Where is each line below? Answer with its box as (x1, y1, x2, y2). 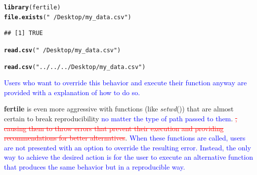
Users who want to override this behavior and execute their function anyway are (4, 77, 247, 88)
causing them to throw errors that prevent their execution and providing (4, 123, 224, 133)
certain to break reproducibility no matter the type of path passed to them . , (4, 113, 237, 123)
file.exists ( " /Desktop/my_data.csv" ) (4, 13, 131, 21)
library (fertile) (4, 4, 61, 11)
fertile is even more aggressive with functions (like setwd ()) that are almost (4, 104, 234, 114)
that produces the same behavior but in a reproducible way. (4, 161, 185, 172)
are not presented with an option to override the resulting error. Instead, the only (4, 142, 251, 152)
